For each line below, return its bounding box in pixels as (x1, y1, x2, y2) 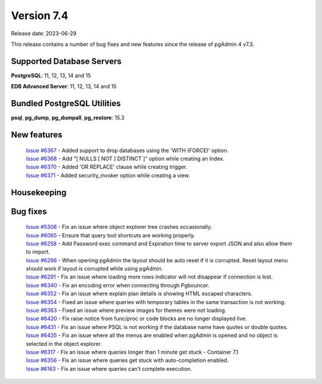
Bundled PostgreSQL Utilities (11, 98, 121, 109)
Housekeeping (11, 187, 67, 197)
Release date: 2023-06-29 (11, 30, 77, 37)
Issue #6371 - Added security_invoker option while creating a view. (26, 172, 190, 179)
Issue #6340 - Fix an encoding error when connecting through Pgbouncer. (26, 281, 210, 289)
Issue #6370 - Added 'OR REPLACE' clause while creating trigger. (26, 163, 188, 171)
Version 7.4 (11, 9, 69, 22)
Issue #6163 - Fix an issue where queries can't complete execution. (26, 365, 192, 372)
